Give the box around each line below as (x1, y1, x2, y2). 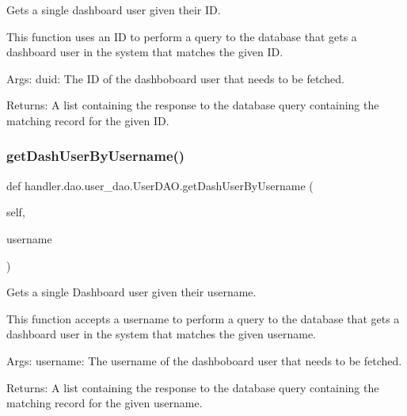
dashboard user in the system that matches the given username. (6, 326, 316, 342)
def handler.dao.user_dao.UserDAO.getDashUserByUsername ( (6, 177, 314, 193)
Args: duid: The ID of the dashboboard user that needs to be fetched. (6, 70, 344, 86)
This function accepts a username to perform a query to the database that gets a (6, 310, 400, 326)
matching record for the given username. (6, 395, 203, 411)
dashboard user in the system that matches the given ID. (6, 44, 283, 60)
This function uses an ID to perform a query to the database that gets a (6, 28, 357, 44)
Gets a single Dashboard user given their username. (6, 284, 257, 300)
